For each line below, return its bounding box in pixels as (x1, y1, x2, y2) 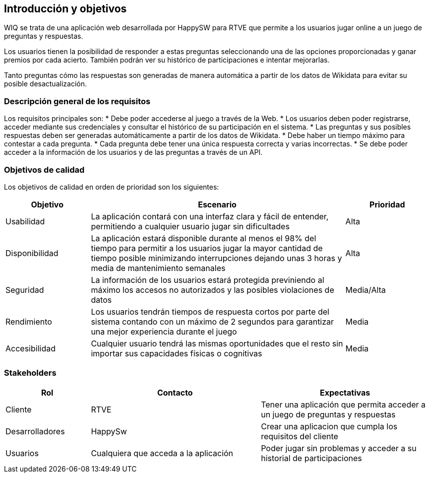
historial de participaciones (261, 453, 362, 463)
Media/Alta (345, 284, 386, 295)
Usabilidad (5, 216, 45, 226)
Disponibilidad (5, 248, 59, 258)
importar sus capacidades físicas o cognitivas (91, 348, 262, 358)
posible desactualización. (4, 79, 87, 88)
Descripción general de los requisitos (4, 96, 151, 106)
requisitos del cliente (261, 431, 338, 441)
